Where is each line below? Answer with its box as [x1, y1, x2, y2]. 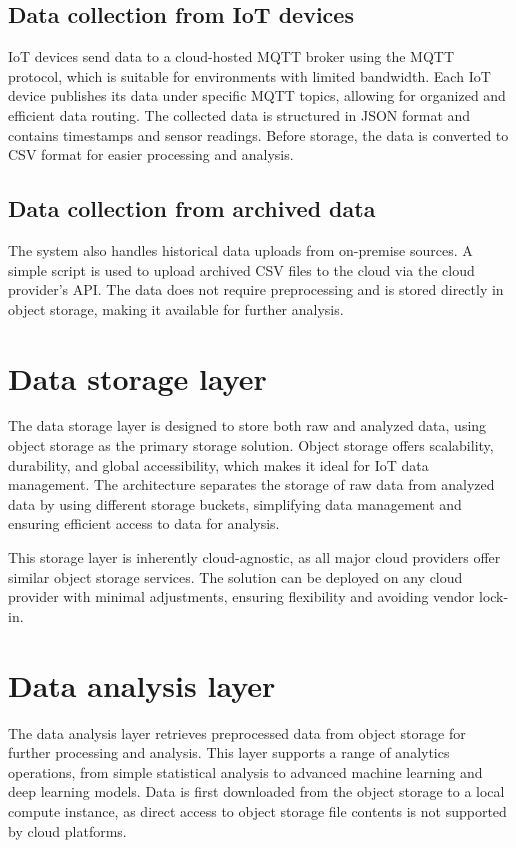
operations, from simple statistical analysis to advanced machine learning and [8, 761, 483, 782]
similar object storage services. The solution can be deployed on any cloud [8, 566, 463, 587]
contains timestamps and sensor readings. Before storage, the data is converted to [8, 124, 509, 145]
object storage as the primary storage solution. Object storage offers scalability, [8, 435, 494, 456]
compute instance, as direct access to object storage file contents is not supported [8, 800, 507, 821]
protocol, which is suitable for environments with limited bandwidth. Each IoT [8, 65, 491, 86]
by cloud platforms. [8, 820, 127, 841]
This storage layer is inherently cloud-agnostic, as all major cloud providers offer [8, 547, 501, 568]
